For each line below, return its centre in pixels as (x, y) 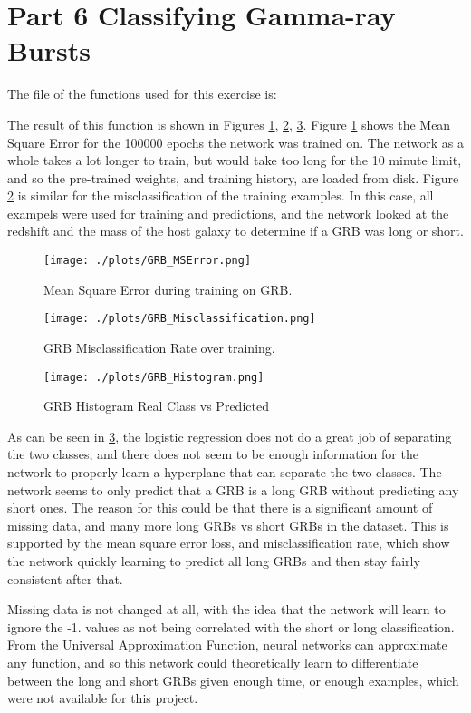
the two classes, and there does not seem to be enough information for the (213, 454)
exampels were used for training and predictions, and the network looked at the (228, 213)
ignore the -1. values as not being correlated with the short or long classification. (231, 626)
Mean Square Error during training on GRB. (168, 289)
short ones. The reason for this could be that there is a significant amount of (220, 508)
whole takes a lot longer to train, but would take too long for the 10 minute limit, (235, 160)
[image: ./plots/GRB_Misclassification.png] (180, 319)
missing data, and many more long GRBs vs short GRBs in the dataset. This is (228, 525)
